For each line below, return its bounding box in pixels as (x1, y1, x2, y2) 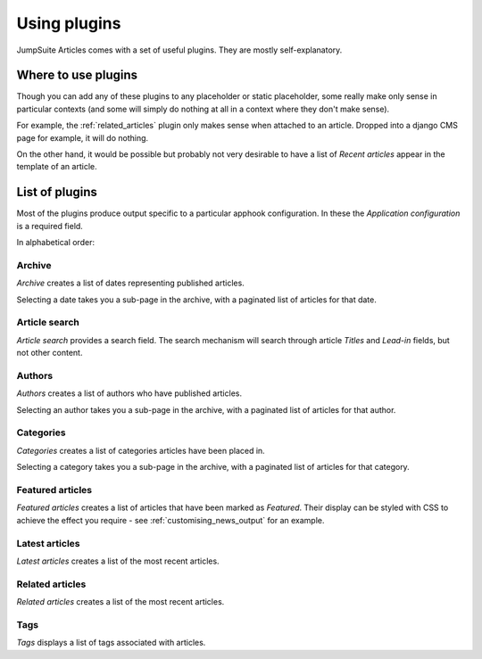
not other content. (16, 348, 83, 358)
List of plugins (16, 185, 97, 200)
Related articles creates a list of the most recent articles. (16, 597, 225, 607)
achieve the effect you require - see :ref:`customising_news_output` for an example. (16, 515, 325, 525)
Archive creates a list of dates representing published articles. (16, 277, 245, 289)
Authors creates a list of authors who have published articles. (16, 388, 243, 399)
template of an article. (16, 161, 97, 172)
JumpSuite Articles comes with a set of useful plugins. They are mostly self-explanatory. (16, 45, 343, 55)
